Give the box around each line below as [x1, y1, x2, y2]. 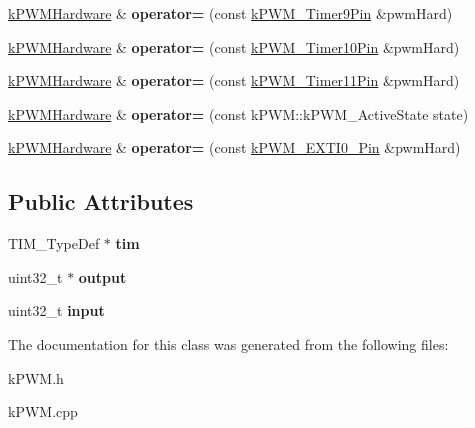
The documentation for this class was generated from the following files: [8, 333, 449, 354]
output [78, 266, 127, 287]
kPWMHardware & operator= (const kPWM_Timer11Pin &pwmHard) [8, 70, 460, 91]
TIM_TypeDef [8, 233, 100, 254]
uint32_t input [8, 300, 105, 321]
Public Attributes [8, 186, 194, 217]
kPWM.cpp [8, 401, 78, 422]
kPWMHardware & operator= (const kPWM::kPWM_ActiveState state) [8, 103, 469, 124]
